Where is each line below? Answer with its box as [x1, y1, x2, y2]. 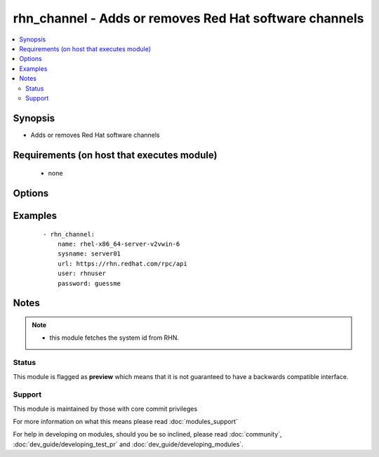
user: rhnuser [57, 270, 107, 277]
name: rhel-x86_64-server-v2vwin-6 [57, 240, 180, 249]
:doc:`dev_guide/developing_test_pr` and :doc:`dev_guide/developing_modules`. [13, 439, 244, 449]
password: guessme [57, 279, 121, 287]
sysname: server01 [57, 250, 121, 258]
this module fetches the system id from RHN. [49, 333, 179, 342]
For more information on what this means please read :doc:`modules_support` [13, 418, 238, 426]
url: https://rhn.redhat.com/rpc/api [57, 260, 187, 267]
